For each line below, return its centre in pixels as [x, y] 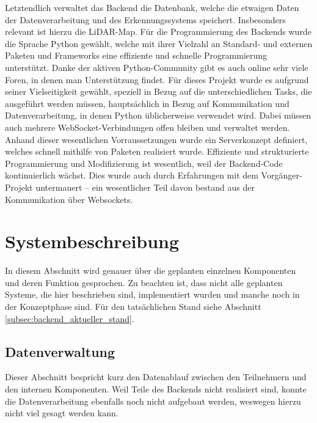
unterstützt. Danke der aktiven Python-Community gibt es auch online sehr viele [157, 67]
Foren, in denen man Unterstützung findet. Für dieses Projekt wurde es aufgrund [157, 79]
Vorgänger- [282, 175]
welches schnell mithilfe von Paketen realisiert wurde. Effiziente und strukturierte [157, 151]
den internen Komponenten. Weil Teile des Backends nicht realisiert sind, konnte [156, 388]
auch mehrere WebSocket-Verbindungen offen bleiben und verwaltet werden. [148, 127]
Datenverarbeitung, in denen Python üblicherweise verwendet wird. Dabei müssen [158, 115]
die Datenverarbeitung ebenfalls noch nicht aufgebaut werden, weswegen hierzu [153, 401]
